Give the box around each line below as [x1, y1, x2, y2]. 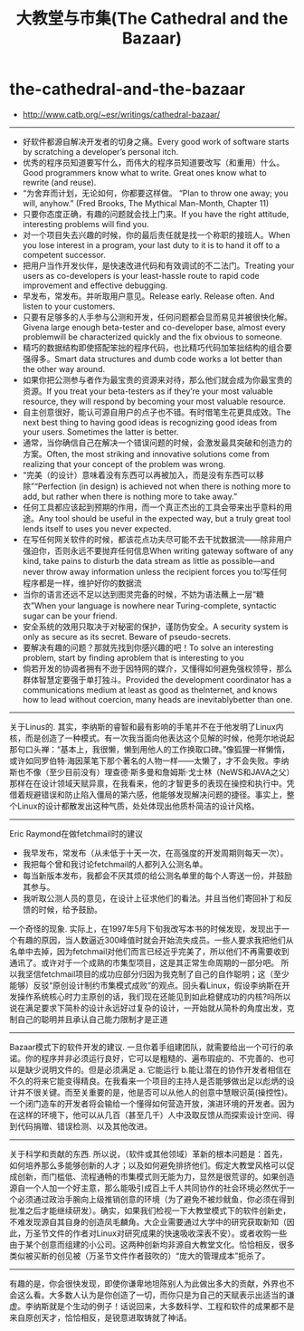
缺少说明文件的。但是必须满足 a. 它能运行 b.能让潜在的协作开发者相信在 [24, 1064, 292, 1075]
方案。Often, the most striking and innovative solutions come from [22, 448, 270, 459]
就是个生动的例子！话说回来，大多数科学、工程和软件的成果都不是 [48, 1300, 295, 1311]
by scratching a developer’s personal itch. [22, 146, 179, 157]
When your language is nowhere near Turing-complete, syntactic [33, 599, 278, 611]
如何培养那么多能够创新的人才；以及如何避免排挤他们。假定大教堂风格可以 [9, 1160, 287, 1171]
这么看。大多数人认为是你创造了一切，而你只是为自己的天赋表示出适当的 [16, 1289, 287, 1300]
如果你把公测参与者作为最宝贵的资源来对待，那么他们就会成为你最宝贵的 [22, 374, 292, 385]
